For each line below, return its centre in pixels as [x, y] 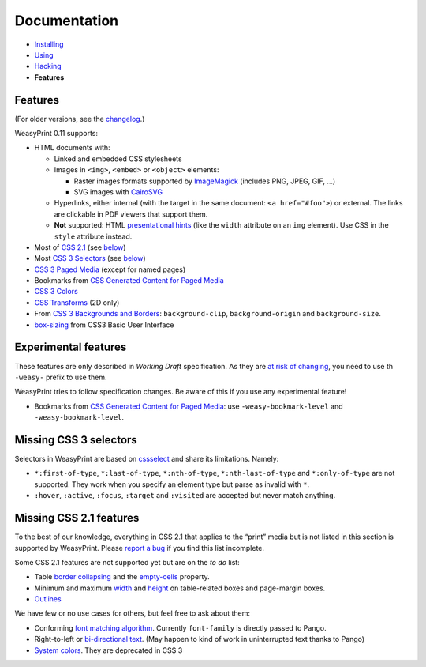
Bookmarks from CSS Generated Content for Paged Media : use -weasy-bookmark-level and [189, 406]
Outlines [48, 599]
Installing [49, 44]
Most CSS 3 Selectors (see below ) [90, 258]
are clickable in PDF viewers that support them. [131, 214]
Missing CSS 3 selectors [76, 440]
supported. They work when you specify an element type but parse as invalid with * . [172, 484]
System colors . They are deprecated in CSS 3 [108, 650]
